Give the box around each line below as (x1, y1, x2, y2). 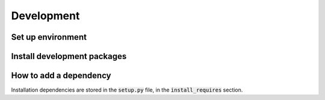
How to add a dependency (11, 70, 111, 81)
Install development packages (11, 51, 127, 61)
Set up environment (11, 32, 87, 42)
